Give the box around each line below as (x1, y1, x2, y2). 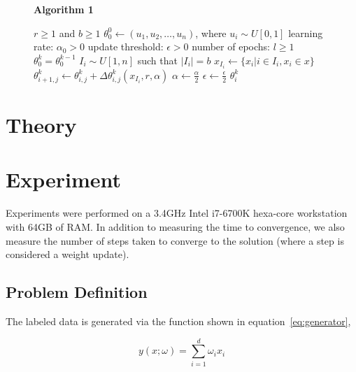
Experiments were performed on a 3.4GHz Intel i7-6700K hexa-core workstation (6, 206, 348, 220)
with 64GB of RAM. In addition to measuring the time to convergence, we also (6, 219, 345, 234)
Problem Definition (6, 281, 148, 303)
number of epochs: (192, 39, 270, 54)
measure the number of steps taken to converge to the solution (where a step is (6, 233, 344, 248)
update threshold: (87, 39, 164, 54)
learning (288, 25, 323, 40)
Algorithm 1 (34, 2, 94, 16)
